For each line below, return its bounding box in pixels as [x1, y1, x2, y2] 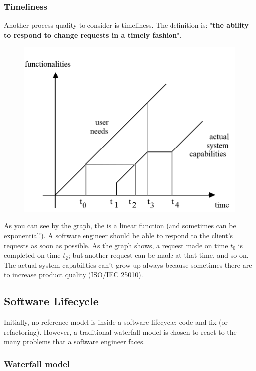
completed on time [4, 250, 61, 260]
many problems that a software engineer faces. [4, 336, 145, 347]
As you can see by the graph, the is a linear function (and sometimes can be [4, 221, 236, 231]
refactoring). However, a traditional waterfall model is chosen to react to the [4, 326, 237, 337]
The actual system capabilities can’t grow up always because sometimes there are [4, 259, 252, 270]
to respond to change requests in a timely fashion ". [4, 29, 182, 40]
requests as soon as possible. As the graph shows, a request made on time [4, 240, 228, 250]
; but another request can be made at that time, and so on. [68, 250, 249, 260]
